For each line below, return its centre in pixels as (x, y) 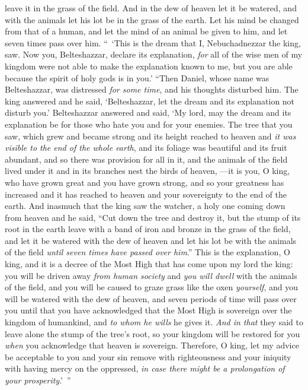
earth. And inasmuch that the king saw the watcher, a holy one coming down (145, 206)
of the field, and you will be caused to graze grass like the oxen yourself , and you (151, 287)
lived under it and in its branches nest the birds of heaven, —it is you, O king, (147, 171)
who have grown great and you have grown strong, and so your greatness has (145, 182)
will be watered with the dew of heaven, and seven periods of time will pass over (151, 298)
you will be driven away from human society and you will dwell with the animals (151, 275)
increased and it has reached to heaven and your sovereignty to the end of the (146, 194)
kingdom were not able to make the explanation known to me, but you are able (149, 66)
